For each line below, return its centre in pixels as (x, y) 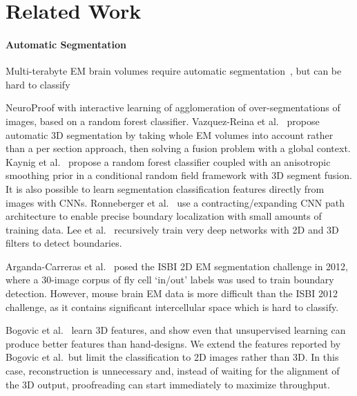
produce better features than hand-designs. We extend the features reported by (173, 343)
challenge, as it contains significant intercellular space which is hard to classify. (172, 307)
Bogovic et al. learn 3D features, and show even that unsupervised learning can (176, 330)
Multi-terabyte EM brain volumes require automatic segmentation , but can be (174, 71)
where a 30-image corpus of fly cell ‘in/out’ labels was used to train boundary (170, 280)
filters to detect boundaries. (64, 243)
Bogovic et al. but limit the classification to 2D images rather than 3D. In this (172, 357)
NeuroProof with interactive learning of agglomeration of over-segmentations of (173, 107)
